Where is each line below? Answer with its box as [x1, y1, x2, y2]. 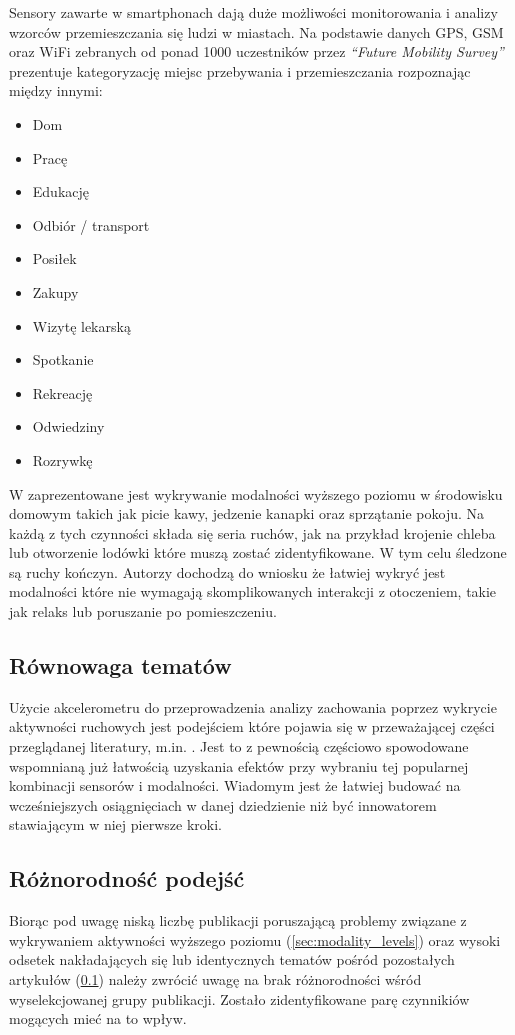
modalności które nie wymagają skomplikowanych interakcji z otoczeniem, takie [9, 581, 497, 602]
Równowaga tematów [9, 650, 232, 681]
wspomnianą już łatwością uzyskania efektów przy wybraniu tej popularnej [9, 755, 469, 776]
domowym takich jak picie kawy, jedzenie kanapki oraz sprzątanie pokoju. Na [9, 503, 485, 524]
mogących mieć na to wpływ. [9, 1008, 187, 1029]
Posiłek [32, 248, 77, 269]
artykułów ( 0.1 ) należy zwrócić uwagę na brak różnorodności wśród [9, 969, 422, 989]
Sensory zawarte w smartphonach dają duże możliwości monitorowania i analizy [9, 2, 498, 22]
